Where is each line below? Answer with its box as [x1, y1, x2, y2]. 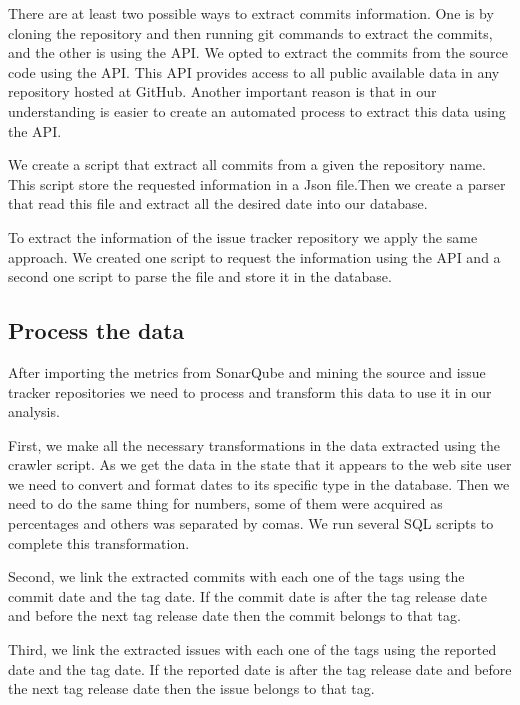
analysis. [8, 401, 60, 422]
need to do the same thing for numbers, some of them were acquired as [8, 493, 443, 514]
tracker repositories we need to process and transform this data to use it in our [8, 381, 492, 402]
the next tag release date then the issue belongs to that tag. [8, 678, 375, 699]
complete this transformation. [8, 532, 190, 553]
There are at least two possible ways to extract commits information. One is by [8, 3, 494, 23]
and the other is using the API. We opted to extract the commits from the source [8, 42, 508, 63]
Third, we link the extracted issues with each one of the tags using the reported [8, 639, 497, 660]
